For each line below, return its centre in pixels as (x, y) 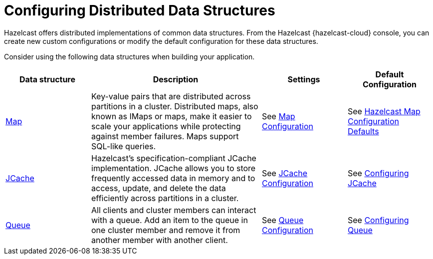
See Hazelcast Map (384, 111)
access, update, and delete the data (159, 188)
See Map (279, 116)
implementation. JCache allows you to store (174, 168)
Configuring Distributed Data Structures (140, 10)
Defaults (363, 131)
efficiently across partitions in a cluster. (165, 198)
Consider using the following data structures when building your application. (129, 56)
